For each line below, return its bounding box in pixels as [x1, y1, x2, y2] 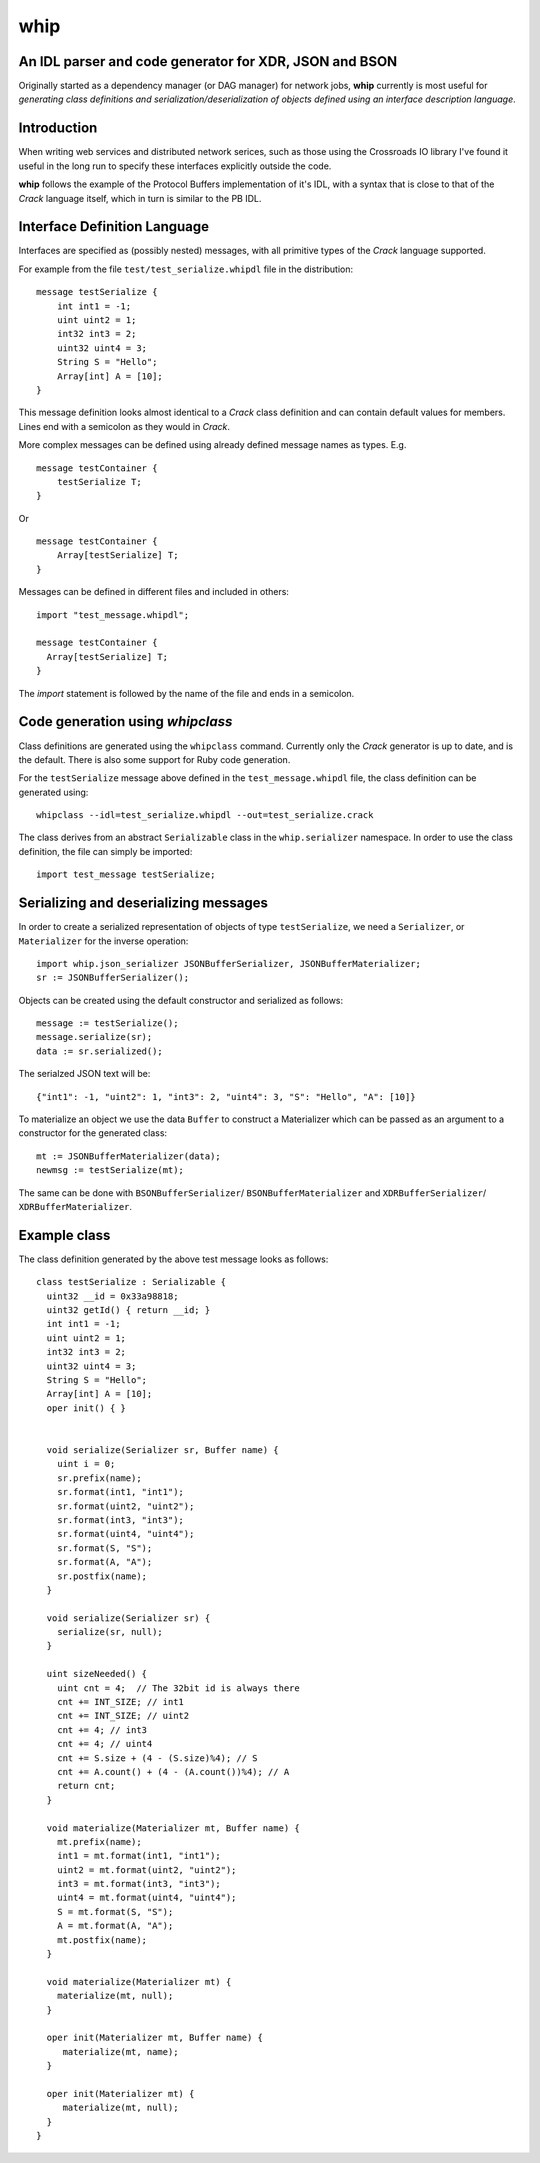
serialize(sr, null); [56, 1626, 164, 1638]
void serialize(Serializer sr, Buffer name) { [46, 1444, 279, 1455]
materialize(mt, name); [62, 2046, 179, 2057]
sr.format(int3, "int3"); [56, 1514, 185, 1525]
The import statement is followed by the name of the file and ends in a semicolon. [18, 687, 355, 699]
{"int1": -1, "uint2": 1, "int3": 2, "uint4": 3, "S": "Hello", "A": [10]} [36, 1091, 416, 1102]
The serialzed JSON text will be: [18, 1068, 151, 1080]
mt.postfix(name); [56, 1934, 148, 1945]
